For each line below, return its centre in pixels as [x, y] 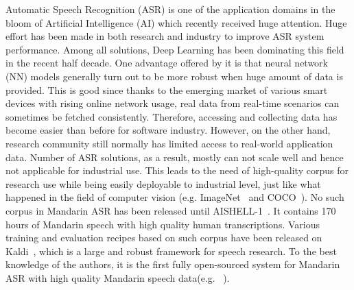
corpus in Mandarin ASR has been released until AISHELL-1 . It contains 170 [171, 210]
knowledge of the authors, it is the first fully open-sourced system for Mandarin [173, 264]
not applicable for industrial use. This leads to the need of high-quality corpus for [177, 170]
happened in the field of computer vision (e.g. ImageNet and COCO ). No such [175, 197]
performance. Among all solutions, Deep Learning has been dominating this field [175, 49]
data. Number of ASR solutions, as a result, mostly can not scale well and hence [175, 157]
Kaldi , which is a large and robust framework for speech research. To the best [171, 251]
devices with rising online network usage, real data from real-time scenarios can [173, 103]
